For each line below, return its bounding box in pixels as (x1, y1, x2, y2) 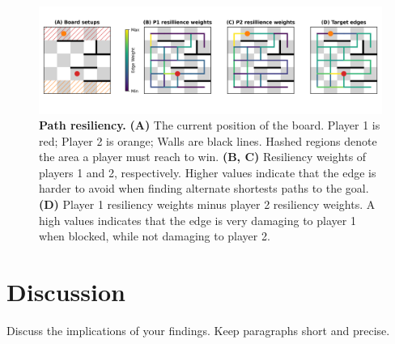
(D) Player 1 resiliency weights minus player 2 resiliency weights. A (39, 196, 376, 213)
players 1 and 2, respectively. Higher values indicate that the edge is (39, 164, 376, 180)
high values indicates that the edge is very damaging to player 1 (39, 211, 356, 228)
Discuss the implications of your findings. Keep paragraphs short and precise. (6, 321, 390, 338)
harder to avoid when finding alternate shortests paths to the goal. (39, 180, 369, 197)
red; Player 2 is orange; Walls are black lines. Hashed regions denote (39, 132, 377, 149)
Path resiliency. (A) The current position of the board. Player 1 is (39, 117, 380, 134)
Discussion (6, 275, 125, 308)
